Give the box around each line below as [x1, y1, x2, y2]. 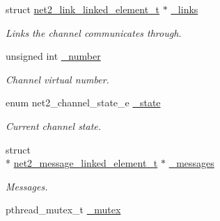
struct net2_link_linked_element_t [6, 2, 160, 16]
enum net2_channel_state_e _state [6, 95, 161, 110]
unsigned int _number [6, 49, 101, 63]
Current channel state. [6, 118, 102, 133]
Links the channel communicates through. [6, 25, 182, 40]
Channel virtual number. [6, 72, 109, 86]
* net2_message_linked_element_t [6, 156, 158, 170]
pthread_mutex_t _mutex [6, 202, 121, 217]
